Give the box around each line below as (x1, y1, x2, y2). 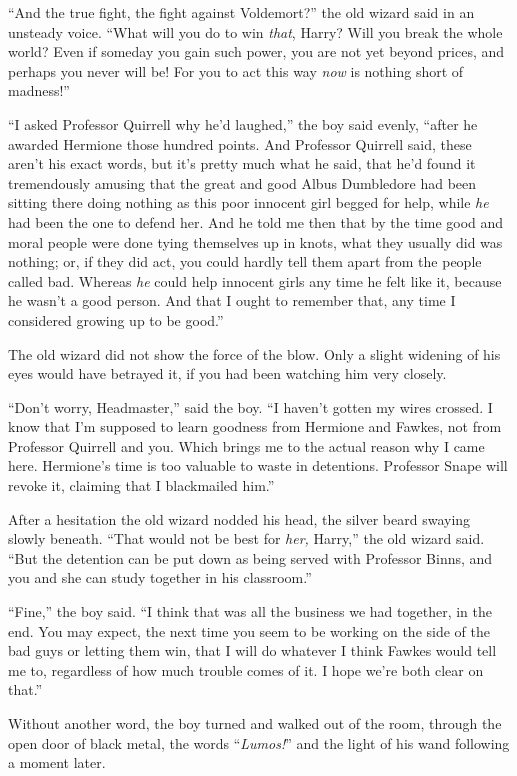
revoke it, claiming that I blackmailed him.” (8, 475, 275, 496)
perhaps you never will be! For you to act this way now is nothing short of (8, 60, 464, 81)
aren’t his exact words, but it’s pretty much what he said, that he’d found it (8, 153, 476, 174)
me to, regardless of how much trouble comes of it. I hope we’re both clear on (8, 659, 484, 680)
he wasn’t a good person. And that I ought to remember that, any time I (8, 290, 456, 311)
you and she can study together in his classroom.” (8, 567, 312, 588)
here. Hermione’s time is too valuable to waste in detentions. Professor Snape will (8, 455, 508, 476)
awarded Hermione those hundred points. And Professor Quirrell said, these (8, 133, 472, 154)
